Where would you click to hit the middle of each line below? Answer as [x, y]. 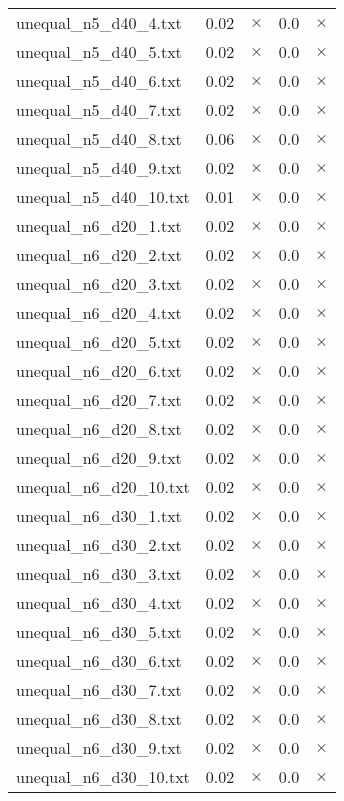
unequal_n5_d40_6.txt [99, 80]
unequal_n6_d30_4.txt [99, 602]
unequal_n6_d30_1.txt [99, 515]
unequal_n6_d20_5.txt [99, 341]
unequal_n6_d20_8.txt [99, 428]
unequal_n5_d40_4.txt [99, 22]
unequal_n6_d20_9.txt [99, 457]
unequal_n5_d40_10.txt [103, 196]
